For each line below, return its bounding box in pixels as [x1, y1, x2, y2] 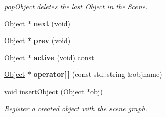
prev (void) [33, 35, 71, 46]
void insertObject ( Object [4, 86, 85, 96]
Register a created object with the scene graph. [4, 103, 147, 113]
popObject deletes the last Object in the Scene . [4, 1, 148, 11]
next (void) [33, 18, 70, 28]
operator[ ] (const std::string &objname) [33, 69, 162, 80]
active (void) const [33, 52, 94, 62]
